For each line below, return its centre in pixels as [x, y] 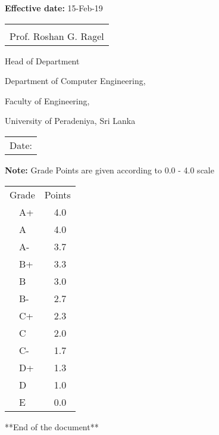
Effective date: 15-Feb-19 [54, 8]
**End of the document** [52, 426]
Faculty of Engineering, [47, 100]
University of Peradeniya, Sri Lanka [70, 121]
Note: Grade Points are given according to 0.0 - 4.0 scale [109, 170]
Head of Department [42, 60]
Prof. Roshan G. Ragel [57, 36]
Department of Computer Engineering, [75, 81]
